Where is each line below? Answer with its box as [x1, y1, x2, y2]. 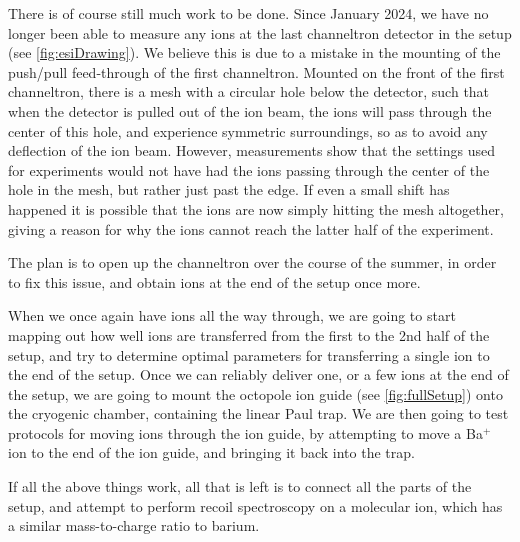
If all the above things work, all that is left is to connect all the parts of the [8, 476, 472, 497]
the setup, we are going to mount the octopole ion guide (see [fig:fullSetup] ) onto [8, 383, 503, 404]
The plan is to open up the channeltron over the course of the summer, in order [8, 252, 497, 273]
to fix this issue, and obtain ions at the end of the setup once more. [8, 271, 421, 292]
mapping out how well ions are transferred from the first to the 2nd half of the [8, 324, 490, 345]
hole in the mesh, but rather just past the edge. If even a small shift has [8, 179, 450, 200]
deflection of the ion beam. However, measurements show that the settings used [8, 140, 495, 161]
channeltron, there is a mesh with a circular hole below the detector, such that [8, 81, 490, 102]
